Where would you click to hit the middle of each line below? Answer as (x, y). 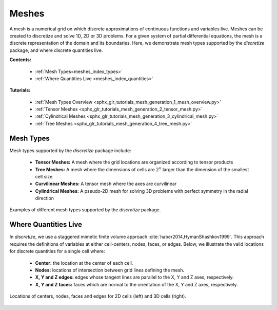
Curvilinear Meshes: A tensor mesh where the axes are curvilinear (106, 184)
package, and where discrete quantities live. (56, 50)
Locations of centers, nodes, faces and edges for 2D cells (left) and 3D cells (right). (98, 296)
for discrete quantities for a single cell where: (57, 251)
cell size (44, 176)
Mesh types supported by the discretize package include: (70, 150)
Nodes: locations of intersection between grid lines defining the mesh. (110, 270)
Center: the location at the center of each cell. (84, 263)
